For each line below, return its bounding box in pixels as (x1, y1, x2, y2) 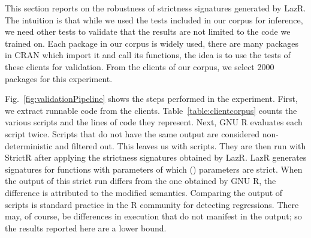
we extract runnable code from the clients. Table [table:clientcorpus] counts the (5, 104, 297, 116)
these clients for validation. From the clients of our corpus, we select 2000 (5, 60, 274, 73)
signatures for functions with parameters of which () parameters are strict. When (5, 162, 303, 175)
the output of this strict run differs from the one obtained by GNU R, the (5, 174, 276, 187)
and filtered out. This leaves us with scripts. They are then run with (55, 139, 306, 152)
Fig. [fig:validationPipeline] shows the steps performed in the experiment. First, (5, 92, 298, 105)
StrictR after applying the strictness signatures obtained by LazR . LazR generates (5, 151, 307, 164)
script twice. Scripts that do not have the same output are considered (5, 127, 260, 140)
